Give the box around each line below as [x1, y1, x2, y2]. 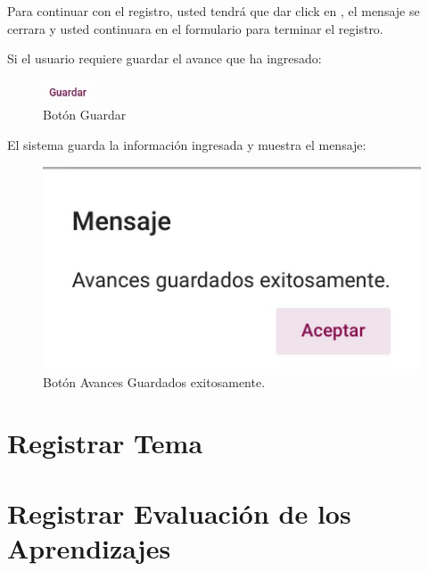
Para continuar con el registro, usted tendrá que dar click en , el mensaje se [7, 2, 420, 20]
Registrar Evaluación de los [7, 494, 351, 531]
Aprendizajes [7, 530, 171, 567]
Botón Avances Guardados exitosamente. [43, 372, 266, 391]
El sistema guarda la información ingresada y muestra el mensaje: [7, 135, 366, 153]
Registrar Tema [7, 425, 203, 461]
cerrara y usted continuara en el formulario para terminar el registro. [7, 19, 383, 37]
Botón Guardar [43, 105, 127, 124]
